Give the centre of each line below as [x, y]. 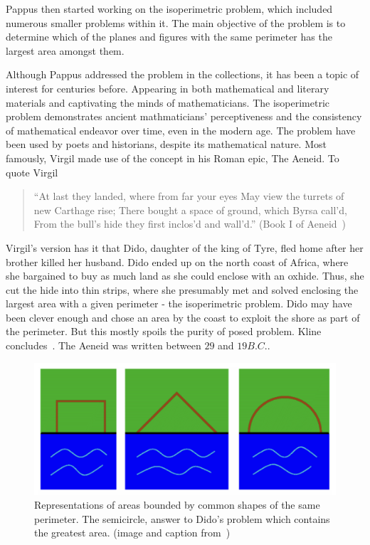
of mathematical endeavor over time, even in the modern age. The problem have [181, 130]
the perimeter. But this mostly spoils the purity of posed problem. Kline [164, 331]
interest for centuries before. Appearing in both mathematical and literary [168, 88]
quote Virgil [32, 172]
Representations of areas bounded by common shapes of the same [177, 505]
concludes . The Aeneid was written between [104, 345]
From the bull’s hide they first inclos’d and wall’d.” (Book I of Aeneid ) [190, 224]
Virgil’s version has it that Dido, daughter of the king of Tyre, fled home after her [185, 247]
